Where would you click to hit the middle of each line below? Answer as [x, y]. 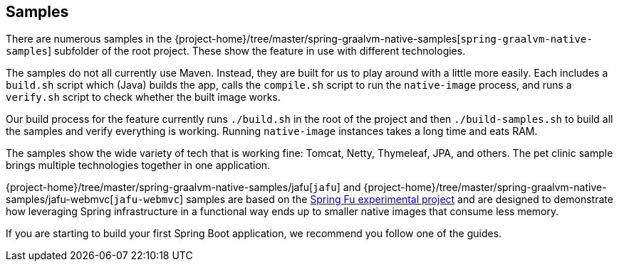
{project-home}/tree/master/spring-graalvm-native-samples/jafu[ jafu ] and [183, 187]
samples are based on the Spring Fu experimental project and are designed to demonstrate [400, 200]
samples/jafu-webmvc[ [60, 200]
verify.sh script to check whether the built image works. [143, 97]
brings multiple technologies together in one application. [138, 165]
